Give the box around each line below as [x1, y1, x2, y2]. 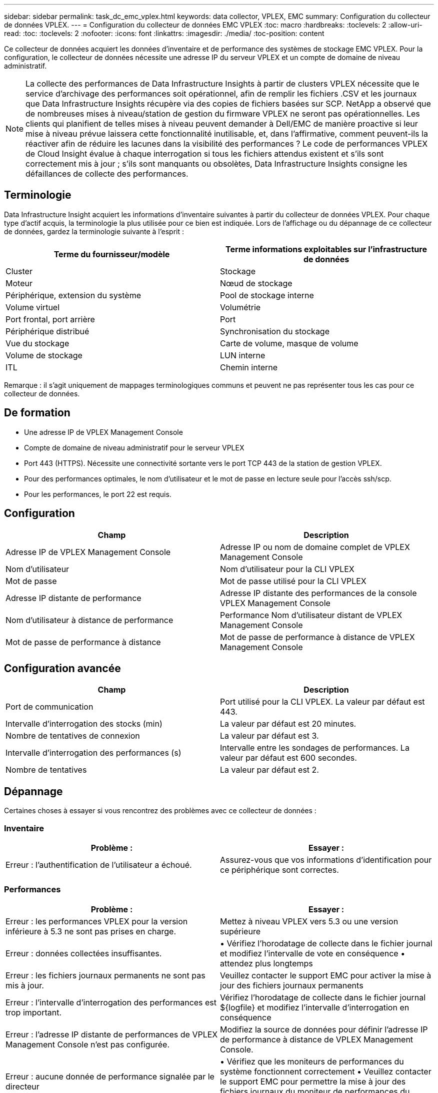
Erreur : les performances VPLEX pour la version [5, 916, 188, 926]
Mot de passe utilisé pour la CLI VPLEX [220, 576, 366, 586]
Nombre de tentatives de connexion [5, 731, 140, 741]
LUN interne [220, 350, 265, 360]
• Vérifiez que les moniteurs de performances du [220, 1056, 404, 1066]
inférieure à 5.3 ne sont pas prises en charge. [5, 926, 176, 936]
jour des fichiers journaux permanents [220, 980, 363, 990]
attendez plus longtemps [220, 958, 313, 968]
